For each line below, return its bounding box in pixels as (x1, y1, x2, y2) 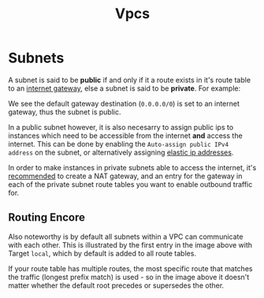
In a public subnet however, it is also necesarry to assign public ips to (8, 122, 234, 132)
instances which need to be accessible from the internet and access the (8, 131, 243, 140)
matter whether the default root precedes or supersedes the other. (8, 281, 225, 290)
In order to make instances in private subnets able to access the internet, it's (8, 162, 257, 172)
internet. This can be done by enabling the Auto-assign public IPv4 (8, 139, 229, 148)
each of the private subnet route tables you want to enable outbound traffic (8, 179, 253, 189)
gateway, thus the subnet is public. (8, 107, 121, 117)
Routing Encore (8, 210, 85, 225)
